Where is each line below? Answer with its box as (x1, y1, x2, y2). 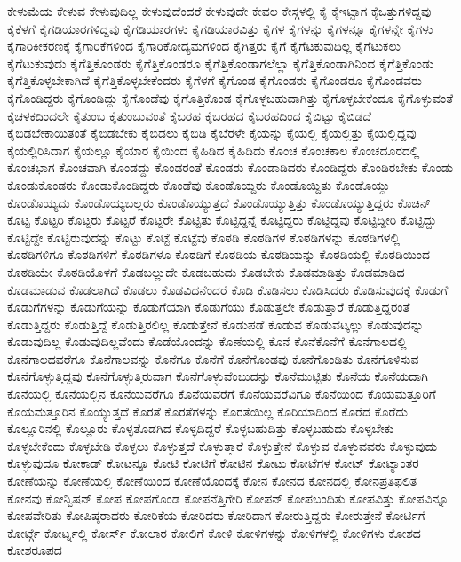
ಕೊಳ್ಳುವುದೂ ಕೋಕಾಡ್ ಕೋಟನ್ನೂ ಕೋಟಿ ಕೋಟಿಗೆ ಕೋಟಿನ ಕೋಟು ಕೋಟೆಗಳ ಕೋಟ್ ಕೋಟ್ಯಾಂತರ (7, 454, 419, 472)
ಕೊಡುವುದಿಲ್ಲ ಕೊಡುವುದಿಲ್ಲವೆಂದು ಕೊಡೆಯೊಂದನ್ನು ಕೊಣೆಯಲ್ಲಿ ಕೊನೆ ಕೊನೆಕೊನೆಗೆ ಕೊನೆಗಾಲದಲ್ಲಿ (7, 332, 407, 351)
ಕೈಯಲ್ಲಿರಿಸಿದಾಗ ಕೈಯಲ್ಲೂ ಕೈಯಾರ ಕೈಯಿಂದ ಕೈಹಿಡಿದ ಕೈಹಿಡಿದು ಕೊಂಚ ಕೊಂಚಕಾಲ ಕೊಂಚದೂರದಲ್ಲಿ (7, 140, 420, 159)
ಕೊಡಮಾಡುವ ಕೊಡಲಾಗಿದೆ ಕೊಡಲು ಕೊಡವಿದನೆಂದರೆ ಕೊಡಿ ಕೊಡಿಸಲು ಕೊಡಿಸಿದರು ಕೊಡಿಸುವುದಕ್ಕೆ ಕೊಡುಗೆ (7, 280, 449, 298)
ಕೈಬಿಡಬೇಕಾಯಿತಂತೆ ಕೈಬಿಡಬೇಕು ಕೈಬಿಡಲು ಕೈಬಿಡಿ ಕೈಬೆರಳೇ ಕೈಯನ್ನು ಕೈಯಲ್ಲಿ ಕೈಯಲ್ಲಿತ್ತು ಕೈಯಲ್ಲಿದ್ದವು (7, 123, 417, 142)
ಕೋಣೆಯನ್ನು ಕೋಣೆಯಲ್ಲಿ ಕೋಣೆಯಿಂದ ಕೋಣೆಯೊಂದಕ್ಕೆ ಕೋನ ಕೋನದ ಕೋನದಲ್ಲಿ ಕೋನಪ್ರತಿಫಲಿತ (7, 471, 417, 490)
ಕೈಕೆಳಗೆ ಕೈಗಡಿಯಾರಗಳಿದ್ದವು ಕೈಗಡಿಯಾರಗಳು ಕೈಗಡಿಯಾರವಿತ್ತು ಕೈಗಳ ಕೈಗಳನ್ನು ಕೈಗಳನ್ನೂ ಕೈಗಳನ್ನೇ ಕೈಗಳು (7, 19, 433, 37)
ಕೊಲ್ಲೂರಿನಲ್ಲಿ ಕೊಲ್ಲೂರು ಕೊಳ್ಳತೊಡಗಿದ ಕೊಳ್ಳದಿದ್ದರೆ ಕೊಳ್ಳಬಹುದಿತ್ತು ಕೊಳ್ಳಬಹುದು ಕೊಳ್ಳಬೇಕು (7, 419, 394, 438)
